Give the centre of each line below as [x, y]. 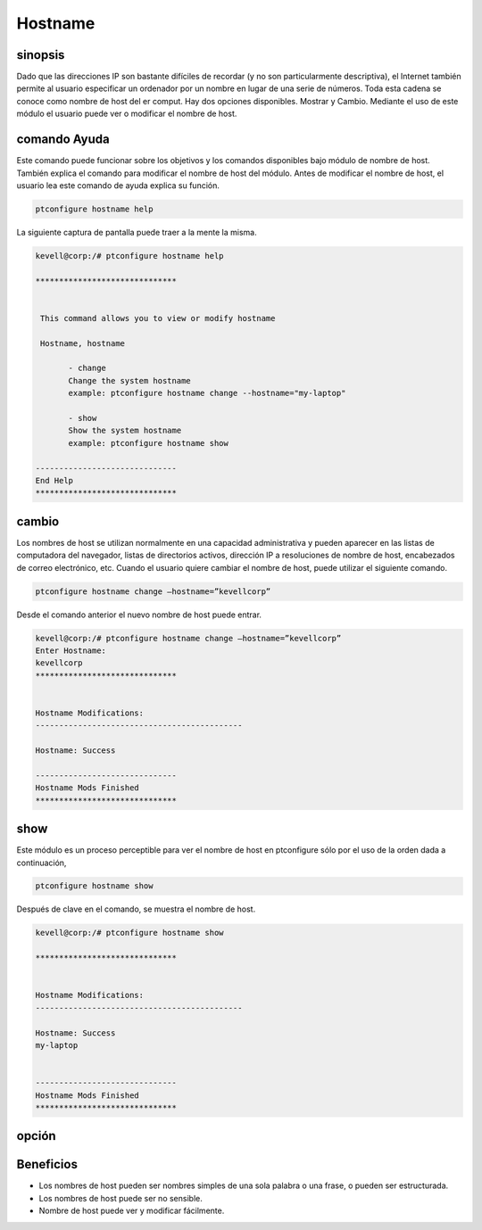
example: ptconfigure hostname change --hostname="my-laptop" [207, 393]
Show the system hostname [125, 431]
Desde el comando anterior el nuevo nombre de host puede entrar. [139, 615]
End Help [54, 480]
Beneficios [47, 1164]
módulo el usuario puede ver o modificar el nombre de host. [127, 114]
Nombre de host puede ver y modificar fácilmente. [132, 1211]
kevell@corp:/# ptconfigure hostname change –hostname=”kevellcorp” [188, 638]
